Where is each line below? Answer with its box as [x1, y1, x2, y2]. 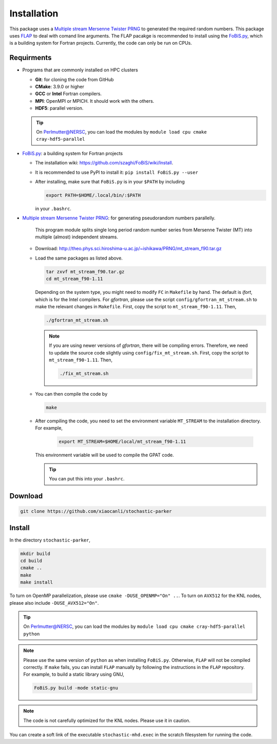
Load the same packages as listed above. [35, 255, 123, 261]
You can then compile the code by [35, 391, 108, 397]
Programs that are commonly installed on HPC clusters [22, 67, 138, 73]
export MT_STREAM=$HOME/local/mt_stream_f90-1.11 [58, 439, 186, 444]
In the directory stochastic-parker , [9, 537, 91, 543]
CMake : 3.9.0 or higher [35, 84, 85, 90]
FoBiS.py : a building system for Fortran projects [22, 150, 123, 156]
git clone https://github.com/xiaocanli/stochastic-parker [20, 509, 172, 514]
